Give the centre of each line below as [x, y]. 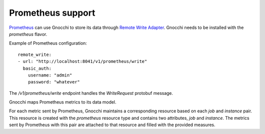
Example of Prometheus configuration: [48, 43]
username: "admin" [50, 75]
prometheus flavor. [28, 34]
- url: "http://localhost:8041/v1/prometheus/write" [82, 62]
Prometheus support [52, 13]
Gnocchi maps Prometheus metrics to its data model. [63, 102]
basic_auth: [37, 68]
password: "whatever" [54, 82]
